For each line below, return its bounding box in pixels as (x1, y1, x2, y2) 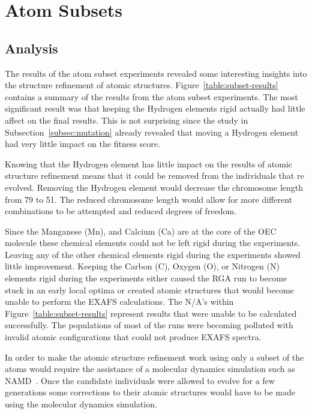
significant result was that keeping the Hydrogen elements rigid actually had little (5, 102, 305, 115)
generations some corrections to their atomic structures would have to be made (5, 386, 295, 398)
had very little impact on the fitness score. (5, 137, 160, 150)
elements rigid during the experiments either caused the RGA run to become (5, 272, 287, 284)
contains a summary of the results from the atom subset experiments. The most (5, 90, 298, 103)
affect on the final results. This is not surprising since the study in (5, 113, 248, 126)
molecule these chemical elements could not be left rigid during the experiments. (5, 236, 301, 249)
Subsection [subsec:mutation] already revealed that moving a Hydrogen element (5, 125, 299, 138)
